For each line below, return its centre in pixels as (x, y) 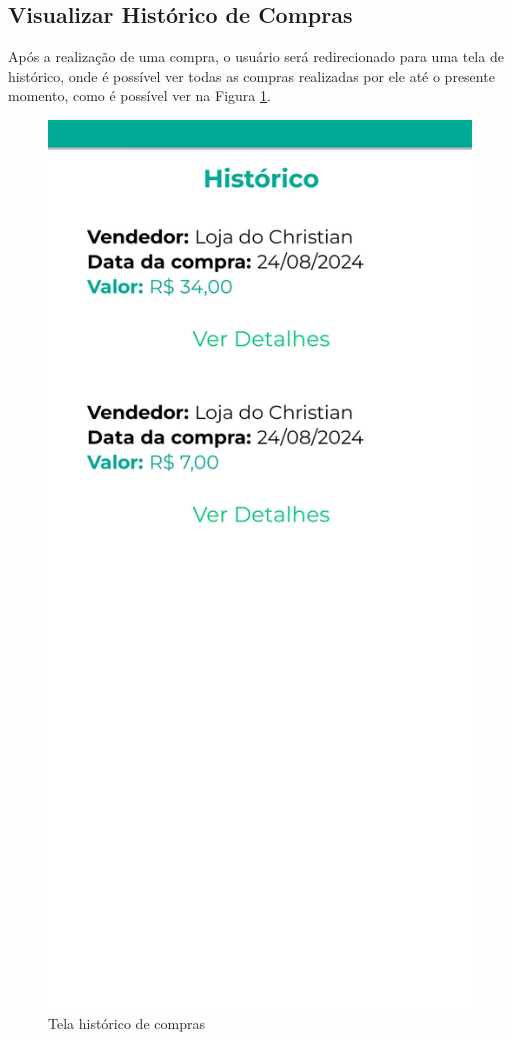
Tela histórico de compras (126, 1023)
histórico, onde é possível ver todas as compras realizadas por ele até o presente (251, 75)
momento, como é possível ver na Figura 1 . (139, 95)
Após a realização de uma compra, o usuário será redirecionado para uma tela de (256, 56)
